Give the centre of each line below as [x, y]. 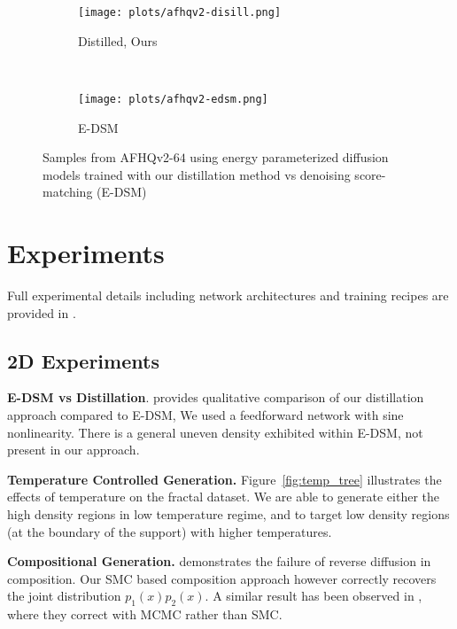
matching [68, 192]
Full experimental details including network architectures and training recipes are [228, 295]
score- [370, 174]
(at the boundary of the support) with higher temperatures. [170, 531]
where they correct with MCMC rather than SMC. [145, 614]
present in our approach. [74, 450]
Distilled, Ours [118, 40]
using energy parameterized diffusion [289, 157]
